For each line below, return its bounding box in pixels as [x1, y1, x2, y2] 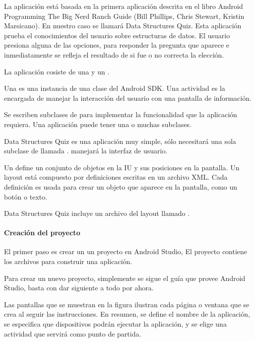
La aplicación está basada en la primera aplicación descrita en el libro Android [4, 1, 243, 11]
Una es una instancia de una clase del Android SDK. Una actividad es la [4, 83, 225, 93]
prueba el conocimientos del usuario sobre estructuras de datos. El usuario [4, 30, 230, 40]
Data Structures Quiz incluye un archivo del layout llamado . [4, 208, 190, 218]
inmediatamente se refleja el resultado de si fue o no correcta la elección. [4, 49, 224, 60]
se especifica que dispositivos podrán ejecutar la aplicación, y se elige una [4, 319, 227, 329]
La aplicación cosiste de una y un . [4, 66, 110, 76]
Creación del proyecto [4, 227, 80, 238]
